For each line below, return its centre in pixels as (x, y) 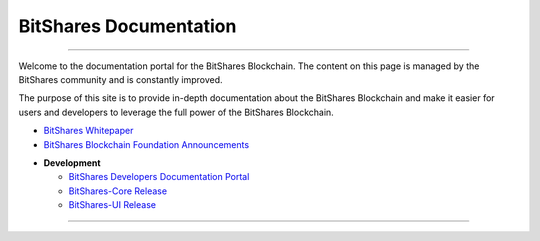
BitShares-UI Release (112, 205)
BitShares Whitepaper (88, 131)
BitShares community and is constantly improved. (121, 79)
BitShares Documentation (127, 26)
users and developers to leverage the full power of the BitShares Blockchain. (176, 112)
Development (72, 162)
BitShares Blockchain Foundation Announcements (146, 144)
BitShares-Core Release (118, 191)
